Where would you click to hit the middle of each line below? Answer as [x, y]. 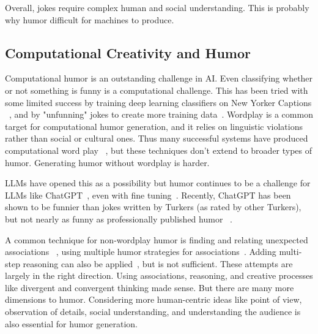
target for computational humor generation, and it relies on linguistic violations [154, 126]
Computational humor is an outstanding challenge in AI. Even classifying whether [159, 78]
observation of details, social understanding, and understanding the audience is [153, 312]
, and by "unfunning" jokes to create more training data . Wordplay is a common [161, 114]
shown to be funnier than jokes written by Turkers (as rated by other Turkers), [153, 207]
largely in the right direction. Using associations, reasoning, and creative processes [159, 275]
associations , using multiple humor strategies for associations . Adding [141, 252]
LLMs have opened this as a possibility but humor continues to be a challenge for [158, 183]
